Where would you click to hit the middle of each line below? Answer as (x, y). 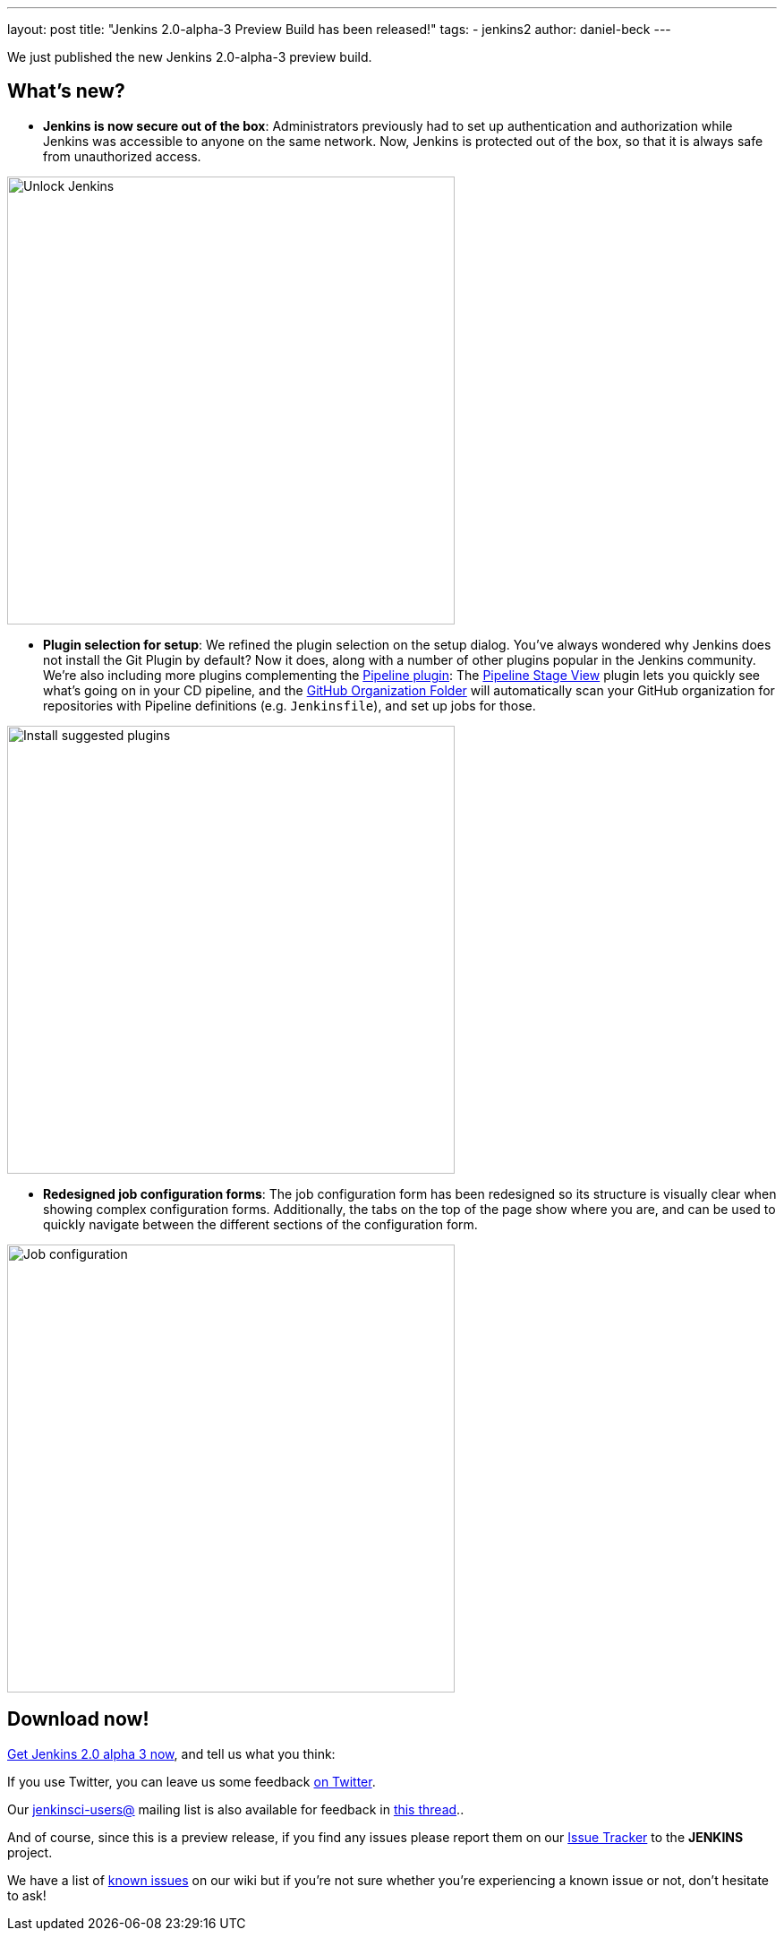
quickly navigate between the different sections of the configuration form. (260, 1224)
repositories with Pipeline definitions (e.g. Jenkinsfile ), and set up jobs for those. (290, 705)
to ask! (27, 1895)
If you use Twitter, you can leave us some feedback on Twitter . (192, 1781)
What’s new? (66, 91)
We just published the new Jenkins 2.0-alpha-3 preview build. (190, 57)
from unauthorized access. (122, 156)
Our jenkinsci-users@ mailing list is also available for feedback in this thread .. (236, 1809)
